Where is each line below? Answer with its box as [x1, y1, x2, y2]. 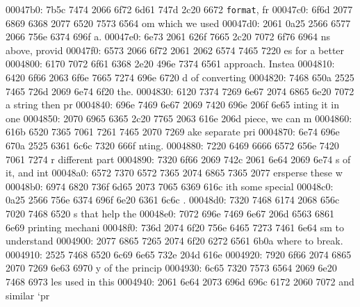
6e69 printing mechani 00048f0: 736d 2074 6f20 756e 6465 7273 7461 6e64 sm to [6, 219, 344, 234]
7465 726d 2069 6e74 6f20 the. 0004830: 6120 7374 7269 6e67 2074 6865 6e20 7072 [6, 83, 354, 98]
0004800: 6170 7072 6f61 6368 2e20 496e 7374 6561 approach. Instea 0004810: [6, 56, 335, 71]
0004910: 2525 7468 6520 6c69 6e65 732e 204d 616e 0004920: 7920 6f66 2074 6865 [6, 247, 352, 261]
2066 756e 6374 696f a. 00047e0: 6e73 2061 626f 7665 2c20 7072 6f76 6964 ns [6, 29, 331, 44]
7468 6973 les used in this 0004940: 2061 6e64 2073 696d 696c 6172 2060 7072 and [6, 274, 354, 288]
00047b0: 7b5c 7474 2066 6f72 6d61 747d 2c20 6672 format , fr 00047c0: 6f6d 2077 [6, 2, 353, 16]
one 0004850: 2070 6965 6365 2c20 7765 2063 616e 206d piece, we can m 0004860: [6, 110, 352, 125]
